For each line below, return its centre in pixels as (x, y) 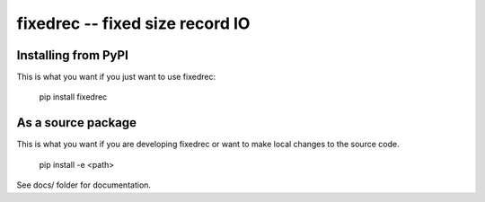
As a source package (77, 123)
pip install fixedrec (73, 97)
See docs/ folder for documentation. (84, 185)
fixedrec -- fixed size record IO (133, 23)
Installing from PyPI (73, 55)
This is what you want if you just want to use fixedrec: (116, 77)
